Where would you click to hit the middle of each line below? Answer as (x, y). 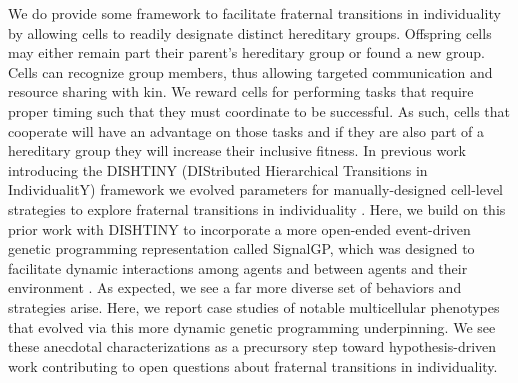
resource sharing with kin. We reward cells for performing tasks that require (241, 91)
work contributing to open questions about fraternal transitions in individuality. (253, 365)
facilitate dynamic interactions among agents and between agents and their (238, 267)
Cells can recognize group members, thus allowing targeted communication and (250, 71)
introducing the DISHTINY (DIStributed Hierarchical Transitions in (218, 169)
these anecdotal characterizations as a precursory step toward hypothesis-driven (252, 346)
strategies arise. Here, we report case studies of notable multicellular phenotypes (254, 306)
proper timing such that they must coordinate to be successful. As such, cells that (259, 110)
